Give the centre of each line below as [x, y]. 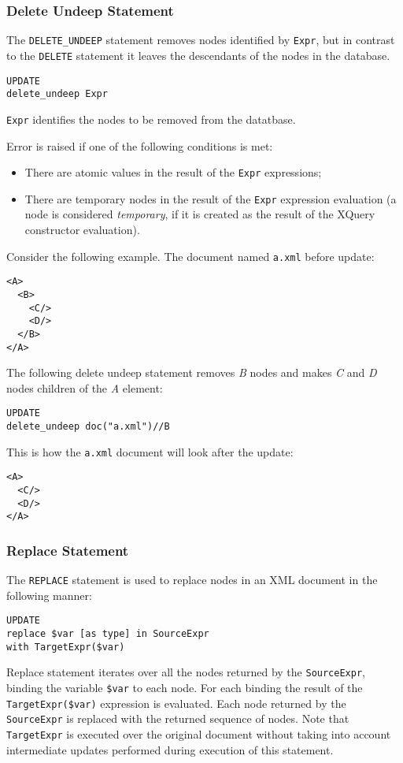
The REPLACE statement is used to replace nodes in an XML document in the [192, 580]
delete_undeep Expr [57, 94]
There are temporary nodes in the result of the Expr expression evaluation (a [211, 198]
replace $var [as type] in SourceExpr [108, 634]
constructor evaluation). [82, 229]
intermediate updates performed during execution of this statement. [170, 749]
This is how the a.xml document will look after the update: [150, 451]
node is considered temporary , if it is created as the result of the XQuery [200, 214]
